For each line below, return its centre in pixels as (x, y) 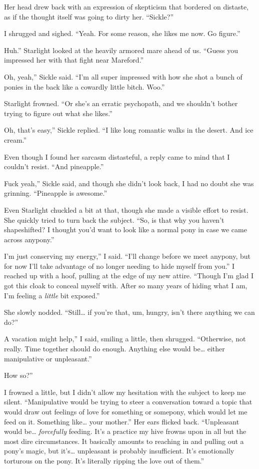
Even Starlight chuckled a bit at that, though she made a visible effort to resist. (126, 209)
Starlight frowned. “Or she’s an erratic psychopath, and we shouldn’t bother (121, 103)
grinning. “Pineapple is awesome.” (56, 193)
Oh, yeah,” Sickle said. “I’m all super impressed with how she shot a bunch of (123, 76)
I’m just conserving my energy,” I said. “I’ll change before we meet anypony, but (127, 256)
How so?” (18, 375)
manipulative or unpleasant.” (48, 358)
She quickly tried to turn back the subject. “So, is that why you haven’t (114, 219)
